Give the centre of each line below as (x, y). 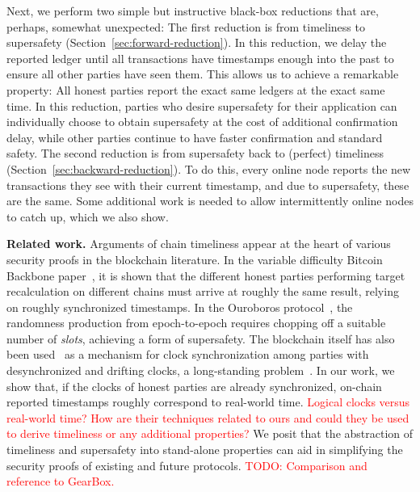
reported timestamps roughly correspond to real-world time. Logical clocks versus (208, 402)
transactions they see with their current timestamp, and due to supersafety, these (208, 185)
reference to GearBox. (61, 481)
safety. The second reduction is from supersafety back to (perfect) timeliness (195, 153)
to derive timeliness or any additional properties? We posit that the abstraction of (210, 433)
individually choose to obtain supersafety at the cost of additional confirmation (202, 122)
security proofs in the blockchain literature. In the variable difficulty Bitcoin (195, 259)
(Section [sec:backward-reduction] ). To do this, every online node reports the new (209, 168)
